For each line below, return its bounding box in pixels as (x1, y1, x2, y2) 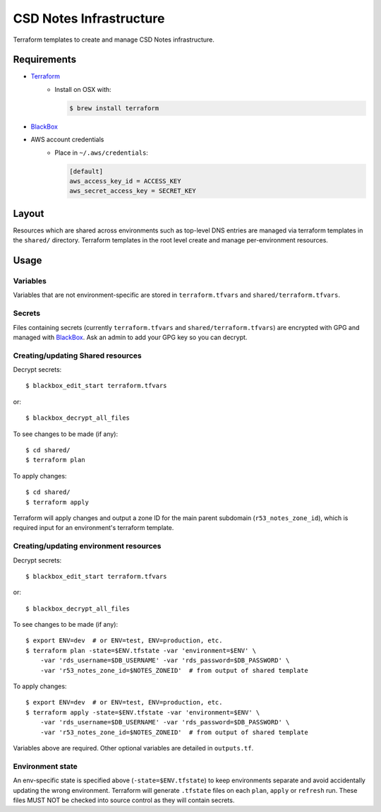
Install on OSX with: (54, 85, 112, 93)
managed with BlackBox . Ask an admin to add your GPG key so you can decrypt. (13, 333, 248, 341)
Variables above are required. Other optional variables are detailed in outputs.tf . (13, 743, 254, 752)
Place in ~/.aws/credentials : (54, 148, 148, 157)
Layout (13, 207, 44, 219)
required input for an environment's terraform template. (13, 524, 174, 532)
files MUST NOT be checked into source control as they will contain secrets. (13, 796, 235, 804)
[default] (69, 167, 104, 175)
